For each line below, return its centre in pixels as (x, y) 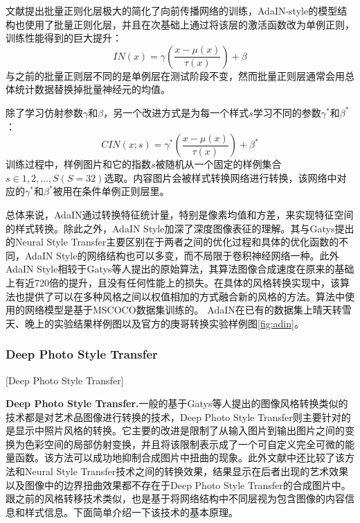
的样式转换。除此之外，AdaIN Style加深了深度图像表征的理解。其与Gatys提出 (180, 228)
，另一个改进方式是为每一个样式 (176, 112)
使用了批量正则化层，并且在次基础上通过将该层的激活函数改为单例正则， (189, 24)
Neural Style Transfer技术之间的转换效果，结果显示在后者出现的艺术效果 (187, 471)
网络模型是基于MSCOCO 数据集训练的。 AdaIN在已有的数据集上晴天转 (183, 310)
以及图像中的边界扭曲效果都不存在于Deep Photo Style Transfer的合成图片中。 (178, 485)
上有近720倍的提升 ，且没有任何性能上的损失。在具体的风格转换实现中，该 (173, 282)
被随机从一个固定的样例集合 (218, 164)
